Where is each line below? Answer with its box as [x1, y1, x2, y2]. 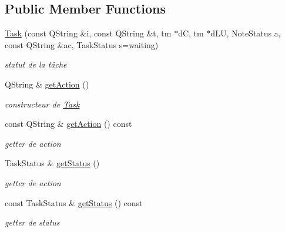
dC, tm [178, 27, 204, 39]
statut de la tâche [5, 58, 67, 70]
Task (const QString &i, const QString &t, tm [5, 27, 172, 39]
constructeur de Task [5, 97, 80, 110]
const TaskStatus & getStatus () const [5, 196, 143, 209]
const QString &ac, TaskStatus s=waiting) [5, 38, 159, 51]
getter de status [5, 216, 60, 228]
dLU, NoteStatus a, [210, 27, 281, 39]
